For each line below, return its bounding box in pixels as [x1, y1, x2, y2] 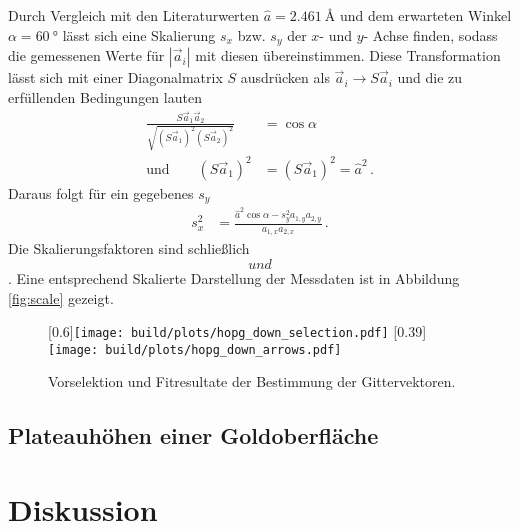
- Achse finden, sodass [363, 24, 498, 45]
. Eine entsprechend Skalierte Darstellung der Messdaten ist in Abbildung [8, 267, 460, 288]
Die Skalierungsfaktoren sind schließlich [8, 238, 250, 259]
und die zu [397, 67, 463, 88]
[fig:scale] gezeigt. [8, 287, 114, 308]
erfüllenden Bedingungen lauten [8, 86, 202, 107]
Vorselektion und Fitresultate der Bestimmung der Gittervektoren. [48, 371, 456, 392]
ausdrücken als [240, 67, 330, 88]
